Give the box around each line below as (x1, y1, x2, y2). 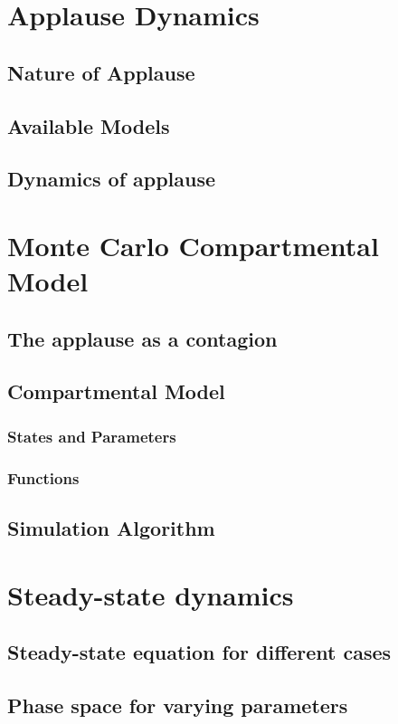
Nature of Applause (7, 58, 195, 86)
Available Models (7, 111, 170, 139)
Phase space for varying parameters (7, 691, 348, 719)
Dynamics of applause (7, 165, 216, 193)
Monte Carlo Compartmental (7, 226, 379, 263)
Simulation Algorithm (7, 513, 215, 541)
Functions (7, 466, 80, 489)
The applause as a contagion (7, 324, 278, 352)
